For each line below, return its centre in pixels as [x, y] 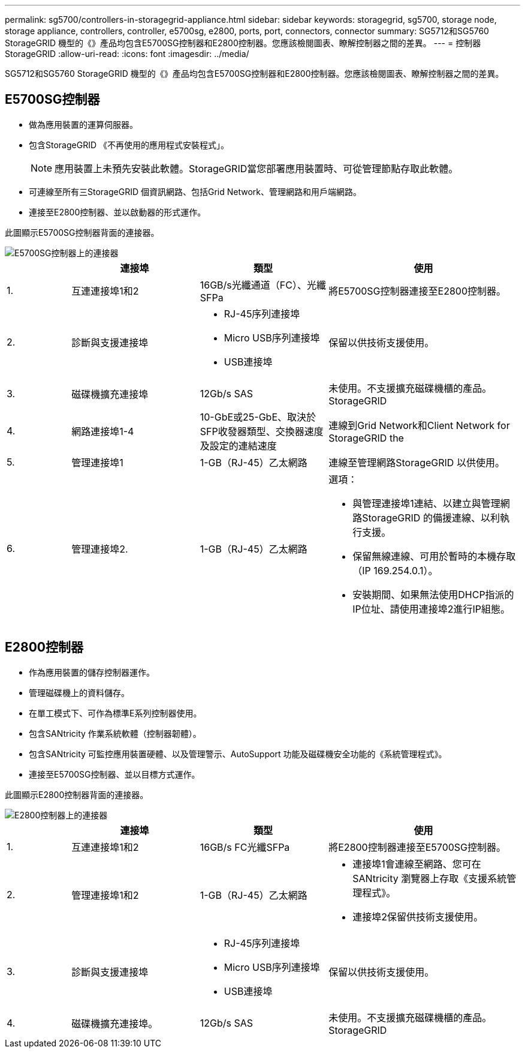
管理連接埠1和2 [105, 895]
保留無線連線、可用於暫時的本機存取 [434, 556]
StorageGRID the [366, 438]
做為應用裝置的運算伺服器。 [83, 124]
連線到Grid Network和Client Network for [419, 425]
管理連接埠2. [100, 549]
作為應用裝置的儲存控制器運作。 [92, 672]
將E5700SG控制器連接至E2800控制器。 [417, 291]
